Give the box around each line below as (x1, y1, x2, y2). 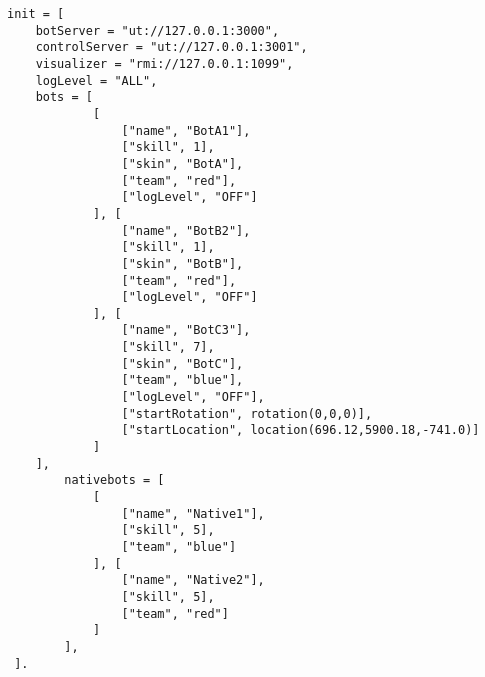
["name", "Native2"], (121, 573, 265, 588)
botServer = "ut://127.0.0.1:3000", (35, 23, 280, 38)
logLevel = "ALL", (35, 73, 158, 88)
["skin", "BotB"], (121, 256, 244, 271)
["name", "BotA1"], (121, 123, 251, 138)
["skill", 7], (121, 340, 215, 355)
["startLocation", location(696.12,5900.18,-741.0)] (121, 423, 480, 438)
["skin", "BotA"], (121, 156, 244, 171)
